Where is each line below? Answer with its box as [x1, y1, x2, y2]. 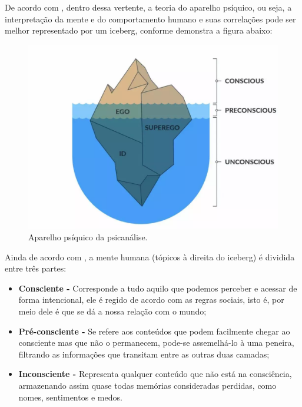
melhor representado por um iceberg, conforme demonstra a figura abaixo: [5, 24, 273, 37]
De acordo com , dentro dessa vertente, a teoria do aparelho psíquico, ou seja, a [5, 1, 292, 13]
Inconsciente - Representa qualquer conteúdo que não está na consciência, [18, 368, 292, 380]
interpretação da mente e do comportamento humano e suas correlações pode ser [5, 12, 296, 25]
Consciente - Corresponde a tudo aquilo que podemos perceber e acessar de [18, 282, 297, 294]
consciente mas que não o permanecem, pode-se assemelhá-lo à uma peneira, [18, 336, 294, 349]
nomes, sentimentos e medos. [18, 391, 122, 403]
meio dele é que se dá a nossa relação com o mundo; [18, 305, 207, 317]
